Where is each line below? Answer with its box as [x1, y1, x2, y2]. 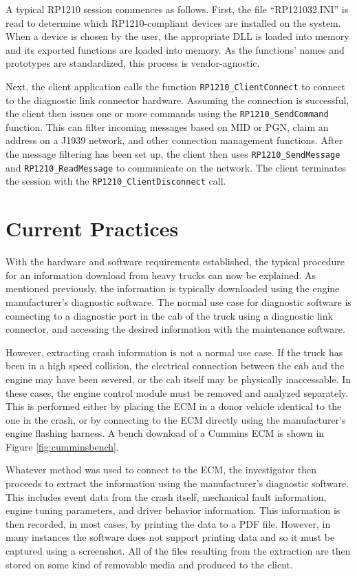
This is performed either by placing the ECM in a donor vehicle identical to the [6, 399, 342, 413]
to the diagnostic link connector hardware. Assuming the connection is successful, [6, 92, 349, 107]
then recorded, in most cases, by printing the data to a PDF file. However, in [6, 516, 331, 531]
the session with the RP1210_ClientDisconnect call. [6, 174, 226, 188]
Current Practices [6, 214, 179, 243]
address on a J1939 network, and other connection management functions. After [6, 133, 343, 147]
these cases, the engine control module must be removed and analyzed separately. [6, 385, 349, 400]
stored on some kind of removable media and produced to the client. [6, 557, 293, 571]
